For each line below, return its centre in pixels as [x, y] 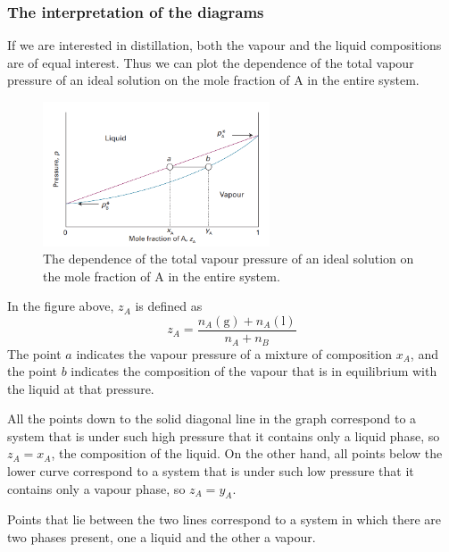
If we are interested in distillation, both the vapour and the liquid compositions [224, 45]
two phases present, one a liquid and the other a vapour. [162, 537]
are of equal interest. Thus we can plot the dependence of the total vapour [211, 62]
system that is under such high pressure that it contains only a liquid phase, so [224, 435]
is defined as [169, 306]
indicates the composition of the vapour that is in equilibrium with [254, 371]
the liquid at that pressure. [81, 388]
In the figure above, [61, 306]
